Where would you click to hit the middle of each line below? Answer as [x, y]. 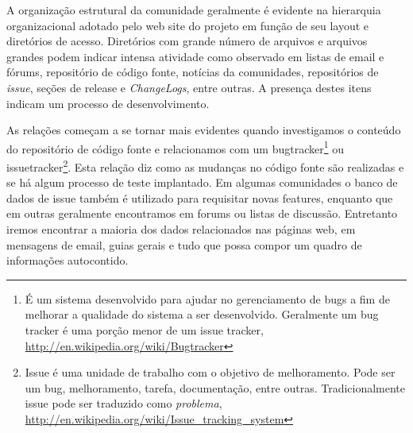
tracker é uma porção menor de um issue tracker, [144, 330]
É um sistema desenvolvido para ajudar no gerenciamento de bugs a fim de [207, 298]
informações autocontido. [68, 260]
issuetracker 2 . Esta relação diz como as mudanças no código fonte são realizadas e [205, 166]
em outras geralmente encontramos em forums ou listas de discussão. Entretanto [202, 213]
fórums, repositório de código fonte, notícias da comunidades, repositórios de [193, 72]
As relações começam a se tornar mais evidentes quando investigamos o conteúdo [204, 130]
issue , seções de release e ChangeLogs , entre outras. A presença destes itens [189, 87]
